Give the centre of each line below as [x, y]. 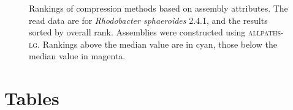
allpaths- [266, 32]
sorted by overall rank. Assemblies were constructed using [137, 32]
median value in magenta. [77, 56]
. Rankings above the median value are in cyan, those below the [157, 44]
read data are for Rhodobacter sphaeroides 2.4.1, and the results [148, 20]
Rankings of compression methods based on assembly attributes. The [158, 8]
